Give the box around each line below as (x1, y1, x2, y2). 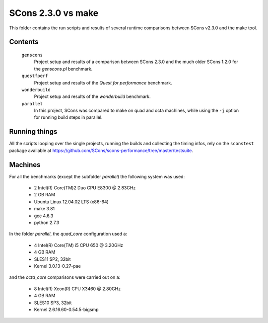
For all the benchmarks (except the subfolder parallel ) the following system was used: (9, 173, 185, 179)
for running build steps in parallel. (34, 114, 103, 120)
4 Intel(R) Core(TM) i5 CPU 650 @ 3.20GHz (34, 242, 124, 248)
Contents (9, 38, 39, 46)
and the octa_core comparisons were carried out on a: (9, 274, 121, 280)
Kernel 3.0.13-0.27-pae (34, 263, 81, 269)
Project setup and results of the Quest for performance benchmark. (34, 80, 172, 85)
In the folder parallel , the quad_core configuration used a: (9, 231, 128, 237)
